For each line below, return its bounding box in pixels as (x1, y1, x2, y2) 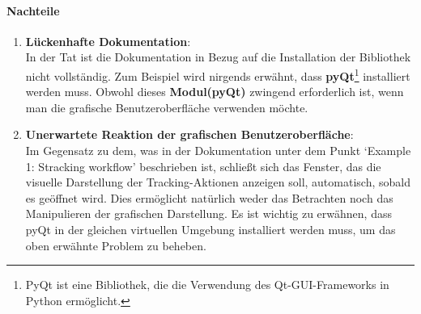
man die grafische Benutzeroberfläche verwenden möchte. (25, 98, 308, 115)
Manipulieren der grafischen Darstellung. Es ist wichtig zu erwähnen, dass (25, 205, 392, 222)
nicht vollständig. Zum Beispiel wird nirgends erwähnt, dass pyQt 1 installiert (25, 65, 410, 84)
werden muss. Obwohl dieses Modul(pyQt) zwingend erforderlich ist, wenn (25, 83, 404, 100)
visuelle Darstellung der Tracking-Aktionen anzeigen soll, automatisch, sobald (25, 174, 410, 190)
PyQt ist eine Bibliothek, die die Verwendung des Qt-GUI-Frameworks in (25, 276, 389, 293)
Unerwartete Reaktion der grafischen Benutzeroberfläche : (25, 126, 354, 143)
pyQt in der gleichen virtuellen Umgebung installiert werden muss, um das (25, 220, 396, 237)
